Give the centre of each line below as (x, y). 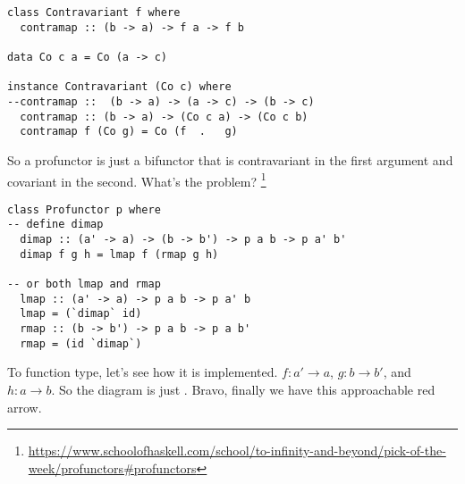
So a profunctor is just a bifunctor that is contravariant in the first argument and (230, 159)
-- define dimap (55, 225)
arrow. (25, 407)
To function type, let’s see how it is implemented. (143, 372)
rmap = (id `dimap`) (81, 343)
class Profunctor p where (84, 209)
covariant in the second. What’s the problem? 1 (137, 179)
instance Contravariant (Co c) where (119, 87)
